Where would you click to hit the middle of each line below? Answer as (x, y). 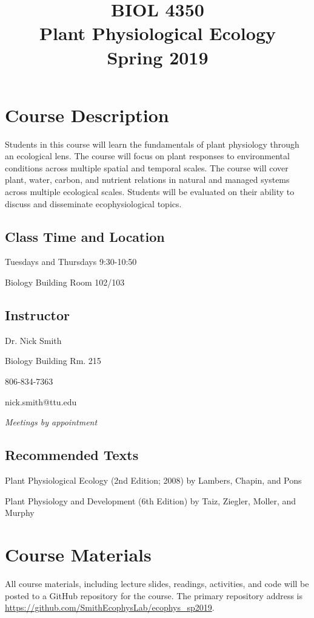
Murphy (20, 513)
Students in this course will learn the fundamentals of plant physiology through (152, 144)
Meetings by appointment (51, 422)
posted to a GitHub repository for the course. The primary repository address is (154, 595)
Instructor (38, 315)
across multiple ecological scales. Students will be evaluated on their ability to (150, 192)
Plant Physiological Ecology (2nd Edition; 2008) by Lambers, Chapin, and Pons (153, 480)
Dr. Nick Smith (33, 340)
